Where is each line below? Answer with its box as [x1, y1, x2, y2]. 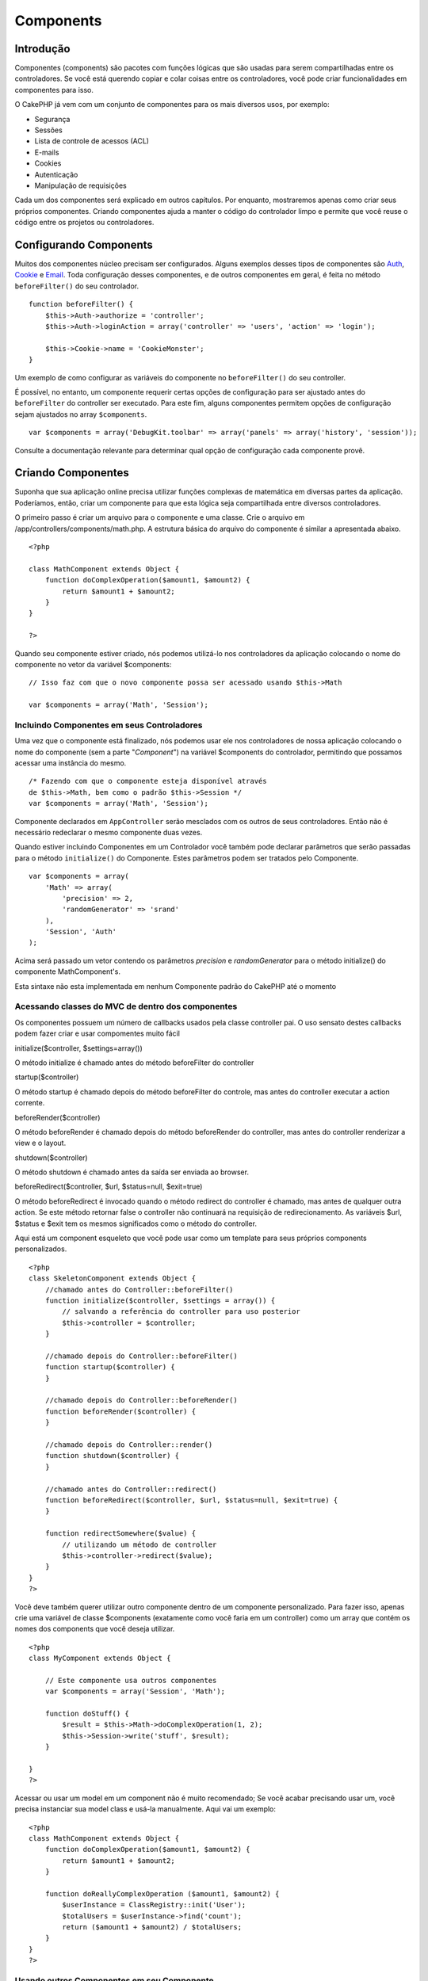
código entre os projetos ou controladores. [14, 218, 155, 227]
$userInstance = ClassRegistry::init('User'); [62, 1900, 246, 1910]
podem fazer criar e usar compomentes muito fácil [14, 1029, 180, 1038]
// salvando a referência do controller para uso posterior [62, 1307, 300, 1316]
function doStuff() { [44, 1709, 130, 1719]
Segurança [34, 114, 71, 124]
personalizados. [14, 1244, 67, 1254]
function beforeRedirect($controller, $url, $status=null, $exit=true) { [44, 1496, 338, 1505]
